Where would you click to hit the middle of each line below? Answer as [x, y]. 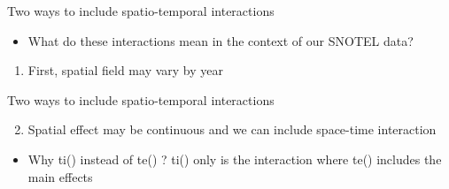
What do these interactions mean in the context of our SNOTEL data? [221, 40]
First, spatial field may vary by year [125, 70]
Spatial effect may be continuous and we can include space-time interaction [232, 129]
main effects [60, 176]
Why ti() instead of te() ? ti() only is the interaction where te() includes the [235, 159]
